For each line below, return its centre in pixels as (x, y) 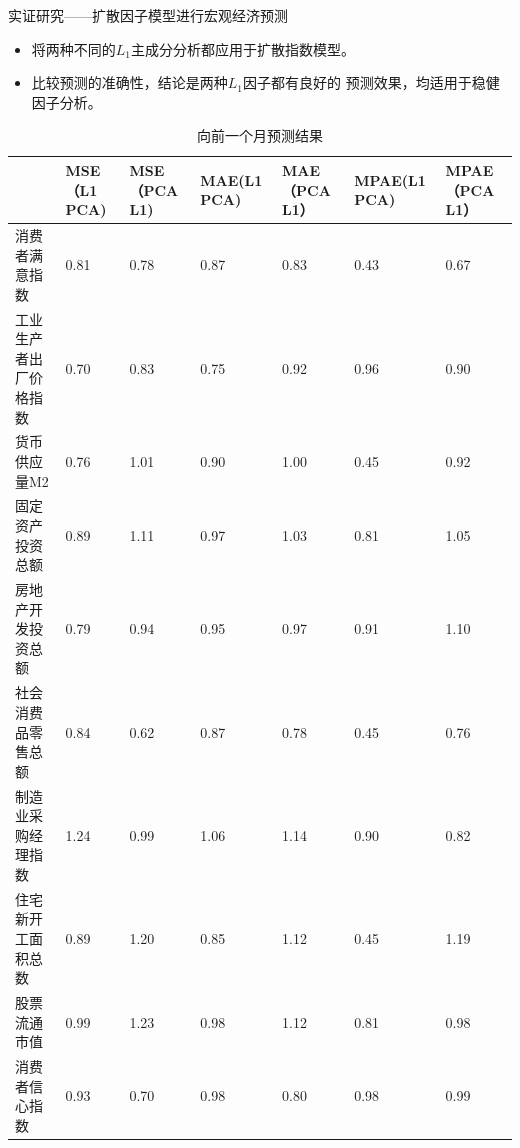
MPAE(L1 (390, 179)
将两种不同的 (73, 48)
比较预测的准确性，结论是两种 (129, 82)
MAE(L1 (231, 179)
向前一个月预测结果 (260, 135)
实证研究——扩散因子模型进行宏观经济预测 (148, 15)
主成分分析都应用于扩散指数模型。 (243, 48)
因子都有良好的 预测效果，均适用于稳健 (371, 82)
